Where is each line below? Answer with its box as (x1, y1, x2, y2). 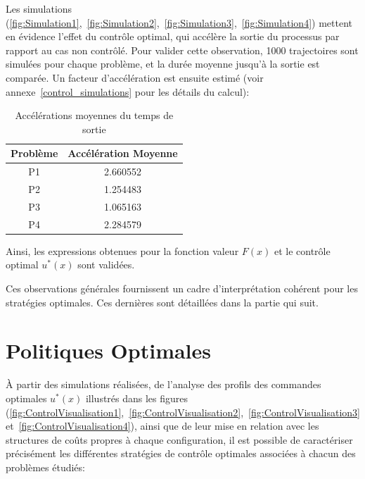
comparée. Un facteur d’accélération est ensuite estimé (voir (6, 70, 264, 85)
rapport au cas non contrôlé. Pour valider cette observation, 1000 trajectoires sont (6, 42, 359, 57)
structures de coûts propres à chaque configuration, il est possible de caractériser (6, 432, 353, 447)
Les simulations (6, 1, 72, 15)
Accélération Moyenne (68, 146, 178, 161)
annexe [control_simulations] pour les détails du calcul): (6, 84, 250, 99)
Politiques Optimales (6, 336, 212, 365)
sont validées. (77, 257, 135, 272)
